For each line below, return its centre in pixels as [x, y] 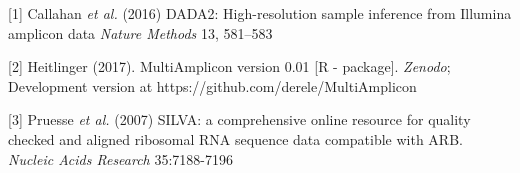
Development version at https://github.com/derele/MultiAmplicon [212, 85]
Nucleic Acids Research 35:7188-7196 [120, 158]
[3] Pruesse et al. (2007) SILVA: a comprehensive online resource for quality [239, 119]
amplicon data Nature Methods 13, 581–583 [140, 32]
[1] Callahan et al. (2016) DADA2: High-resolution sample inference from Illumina [260, 13]
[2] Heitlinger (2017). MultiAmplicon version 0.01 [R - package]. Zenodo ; [229, 66]
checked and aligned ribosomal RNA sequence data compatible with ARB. [235, 138]
